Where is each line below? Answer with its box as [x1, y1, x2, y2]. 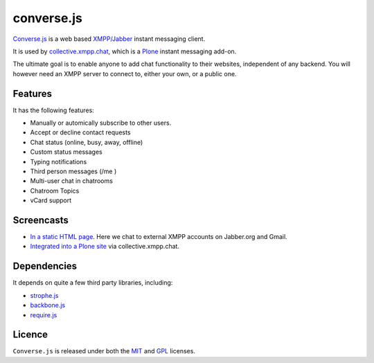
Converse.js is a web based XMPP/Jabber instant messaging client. [12, 35, 206, 43]
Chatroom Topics [30, 186, 80, 195]
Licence [12, 329, 48, 341]
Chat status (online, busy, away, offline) [30, 138, 143, 146]
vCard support [30, 196, 72, 204]
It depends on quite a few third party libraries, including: [12, 278, 173, 287]
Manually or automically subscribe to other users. [30, 118, 172, 127]
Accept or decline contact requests [30, 128, 131, 136]
